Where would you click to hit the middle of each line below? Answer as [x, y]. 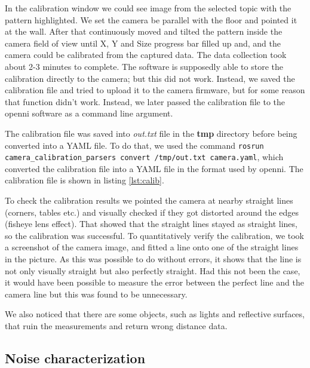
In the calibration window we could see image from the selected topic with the [148, 8]
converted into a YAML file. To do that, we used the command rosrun [134, 145]
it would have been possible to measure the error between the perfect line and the [154, 282]
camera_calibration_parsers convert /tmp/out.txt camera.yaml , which [144, 157]
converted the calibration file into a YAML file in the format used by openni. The [154, 168]
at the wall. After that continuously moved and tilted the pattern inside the [144, 31]
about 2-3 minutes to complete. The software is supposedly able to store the [144, 66]
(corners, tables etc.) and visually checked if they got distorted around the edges [152, 212]
